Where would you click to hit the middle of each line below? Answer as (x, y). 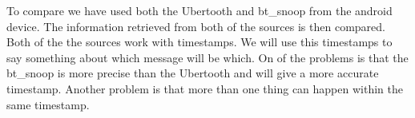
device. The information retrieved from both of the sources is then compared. (196, 26)
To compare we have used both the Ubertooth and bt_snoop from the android (199, 10)
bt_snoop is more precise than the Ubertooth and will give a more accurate (193, 73)
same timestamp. (48, 104)
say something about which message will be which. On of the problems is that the (207, 57)
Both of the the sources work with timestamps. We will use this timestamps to (199, 42)
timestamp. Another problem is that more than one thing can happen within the (205, 88)
